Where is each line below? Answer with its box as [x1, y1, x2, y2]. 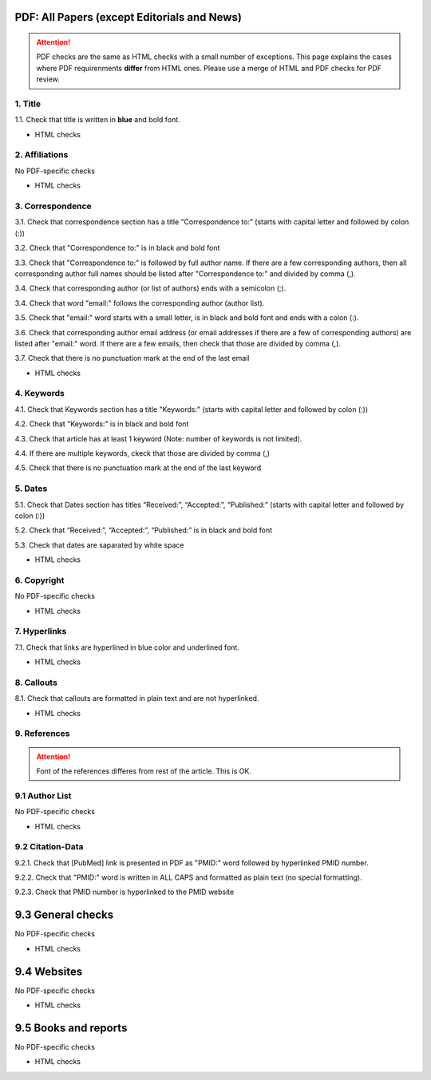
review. [36, 74, 60, 84]
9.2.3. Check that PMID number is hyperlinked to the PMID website [14, 887, 235, 897]
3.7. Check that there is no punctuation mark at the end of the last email [14, 354, 250, 363]
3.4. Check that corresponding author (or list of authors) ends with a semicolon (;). [14, 283, 287, 293]
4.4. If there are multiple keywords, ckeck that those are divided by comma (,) [14, 449, 271, 458]
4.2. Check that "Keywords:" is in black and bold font [14, 419, 189, 429]
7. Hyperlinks [14, 626, 67, 637]
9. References [14, 728, 70, 739]
